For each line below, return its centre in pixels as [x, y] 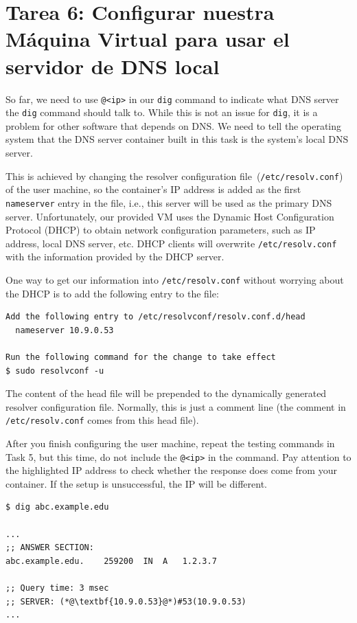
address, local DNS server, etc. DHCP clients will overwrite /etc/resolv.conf [171, 243]
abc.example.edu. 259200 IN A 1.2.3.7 [111, 561]
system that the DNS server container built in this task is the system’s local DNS [177, 139]
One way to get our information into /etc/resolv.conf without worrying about [175, 279]
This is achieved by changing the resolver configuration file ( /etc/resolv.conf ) [174, 175]
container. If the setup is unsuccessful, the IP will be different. [136, 483]
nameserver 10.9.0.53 [65, 330]
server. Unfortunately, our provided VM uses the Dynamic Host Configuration [170, 216]
